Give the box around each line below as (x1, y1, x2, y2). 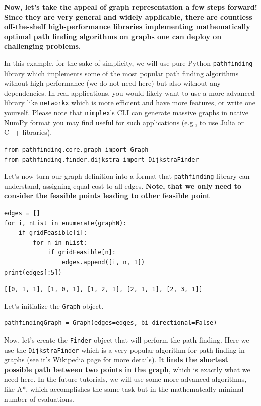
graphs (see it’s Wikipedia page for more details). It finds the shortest (4, 354, 228, 365)
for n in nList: (33, 239, 87, 246)
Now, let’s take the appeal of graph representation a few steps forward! (4, 2, 257, 12)
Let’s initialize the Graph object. (4, 300, 104, 311)
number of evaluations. (4, 393, 74, 404)
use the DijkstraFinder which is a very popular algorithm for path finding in (4, 344, 245, 355)
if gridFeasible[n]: (47, 249, 116, 256)
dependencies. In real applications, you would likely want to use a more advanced (4, 87, 255, 98)
